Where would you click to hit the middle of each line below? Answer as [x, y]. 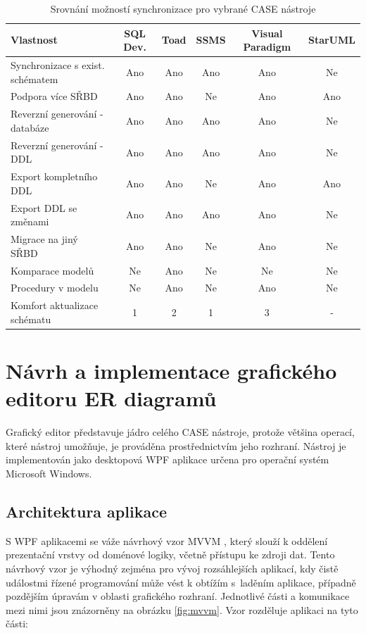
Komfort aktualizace [55, 305]
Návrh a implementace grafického [171, 371]
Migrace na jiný [44, 239]
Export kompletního [54, 176]
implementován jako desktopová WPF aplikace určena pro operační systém [168, 459]
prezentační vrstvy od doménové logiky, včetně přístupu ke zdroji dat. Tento [170, 554]
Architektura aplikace [86, 511]
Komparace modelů [52, 270]
